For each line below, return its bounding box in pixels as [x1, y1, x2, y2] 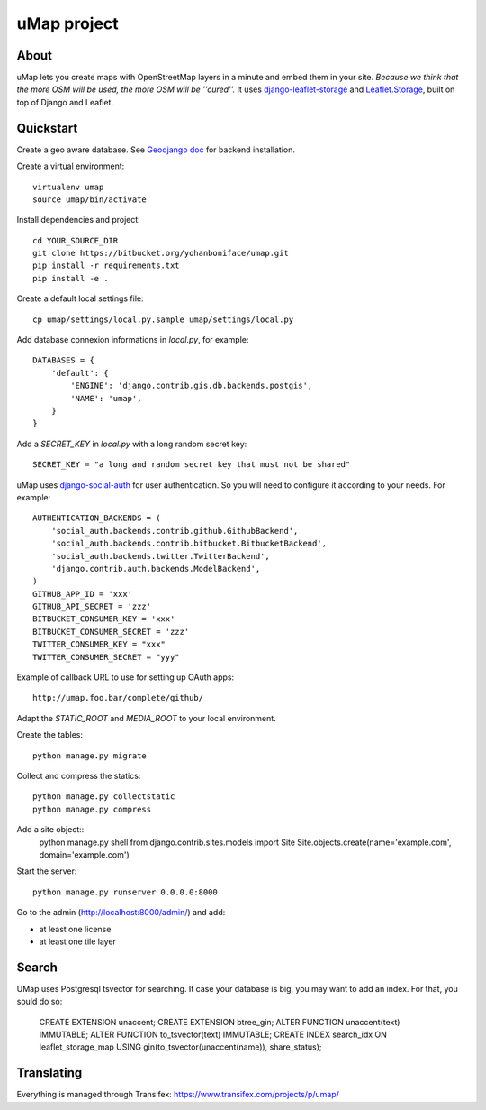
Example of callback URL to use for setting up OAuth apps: [16, 672, 234, 683]
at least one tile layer [39, 936, 117, 947]
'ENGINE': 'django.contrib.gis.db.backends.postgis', [70, 381, 313, 391]
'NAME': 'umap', [70, 393, 142, 403]
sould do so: [16, 996, 63, 1007]
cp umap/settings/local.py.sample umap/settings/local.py [32, 314, 294, 325]
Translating [16, 1065, 83, 1081]
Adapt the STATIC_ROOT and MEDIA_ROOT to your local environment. [16, 712, 276, 723]
